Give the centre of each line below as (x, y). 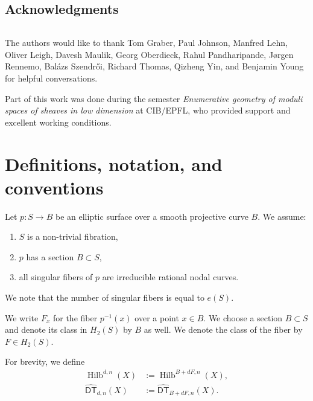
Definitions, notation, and (114, 163)
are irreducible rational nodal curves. (170, 277)
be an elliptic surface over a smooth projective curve (152, 216)
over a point (157, 317)
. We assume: (282, 216)
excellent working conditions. (58, 122)
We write (22, 317)
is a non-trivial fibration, (73, 236)
